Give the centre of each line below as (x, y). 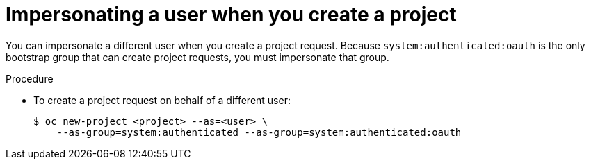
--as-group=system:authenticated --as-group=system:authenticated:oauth (259, 132)
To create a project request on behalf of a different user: (162, 100)
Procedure (30, 78)
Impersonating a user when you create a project (231, 15)
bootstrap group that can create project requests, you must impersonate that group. (197, 57)
